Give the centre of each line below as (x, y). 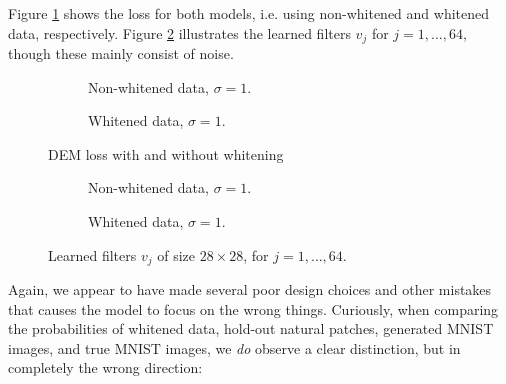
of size (176, 254)
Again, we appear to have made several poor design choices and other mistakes (250, 289)
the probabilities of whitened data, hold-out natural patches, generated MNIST (251, 328)
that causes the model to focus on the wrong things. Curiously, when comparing (253, 308)
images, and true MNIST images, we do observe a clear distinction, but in (234, 347)
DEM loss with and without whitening (166, 153)
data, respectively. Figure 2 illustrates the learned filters (179, 32)
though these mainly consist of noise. (121, 53)
